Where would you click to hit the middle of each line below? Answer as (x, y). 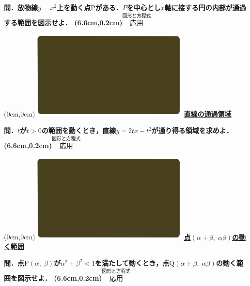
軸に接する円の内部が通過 (205, 7)
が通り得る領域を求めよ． (192, 130)
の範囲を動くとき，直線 (79, 130)
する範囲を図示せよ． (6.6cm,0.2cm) (63, 22)
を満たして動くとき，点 (132, 262)
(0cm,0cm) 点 (97, 237)
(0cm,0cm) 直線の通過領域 (118, 114)
